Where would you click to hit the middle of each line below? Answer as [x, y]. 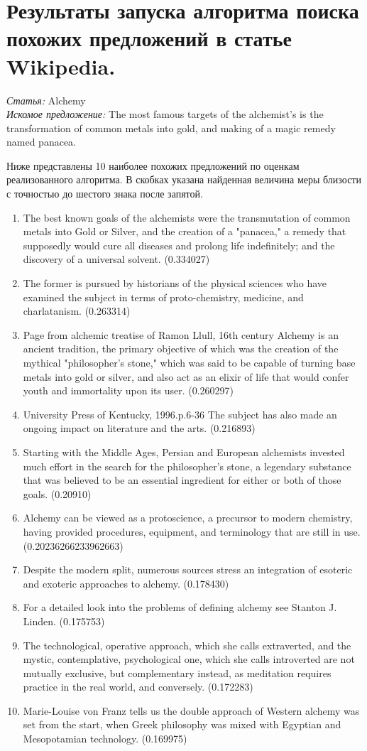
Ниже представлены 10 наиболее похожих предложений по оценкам [153, 165]
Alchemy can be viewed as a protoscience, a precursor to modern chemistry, [188, 518]
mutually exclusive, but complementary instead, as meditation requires [177, 672]
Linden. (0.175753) [64, 621]
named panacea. [41, 142]
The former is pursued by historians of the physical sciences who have [175, 283]
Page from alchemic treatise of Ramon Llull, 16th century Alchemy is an [181, 334]
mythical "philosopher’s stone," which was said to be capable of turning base [189, 362]
